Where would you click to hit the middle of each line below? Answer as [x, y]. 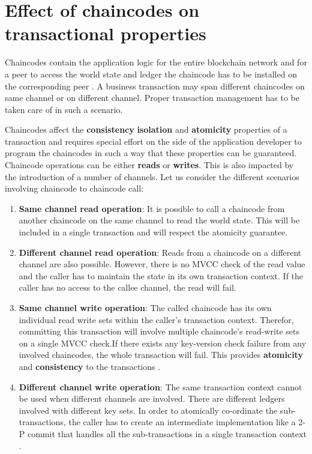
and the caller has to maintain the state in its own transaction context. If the [161, 275]
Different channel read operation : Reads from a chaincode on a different [160, 252]
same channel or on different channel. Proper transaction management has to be [152, 98]
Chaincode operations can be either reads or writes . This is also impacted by [149, 165]
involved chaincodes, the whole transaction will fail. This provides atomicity [161, 355]
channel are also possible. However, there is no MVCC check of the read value [162, 264]
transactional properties [106, 33]
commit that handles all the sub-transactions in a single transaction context [167, 433]
